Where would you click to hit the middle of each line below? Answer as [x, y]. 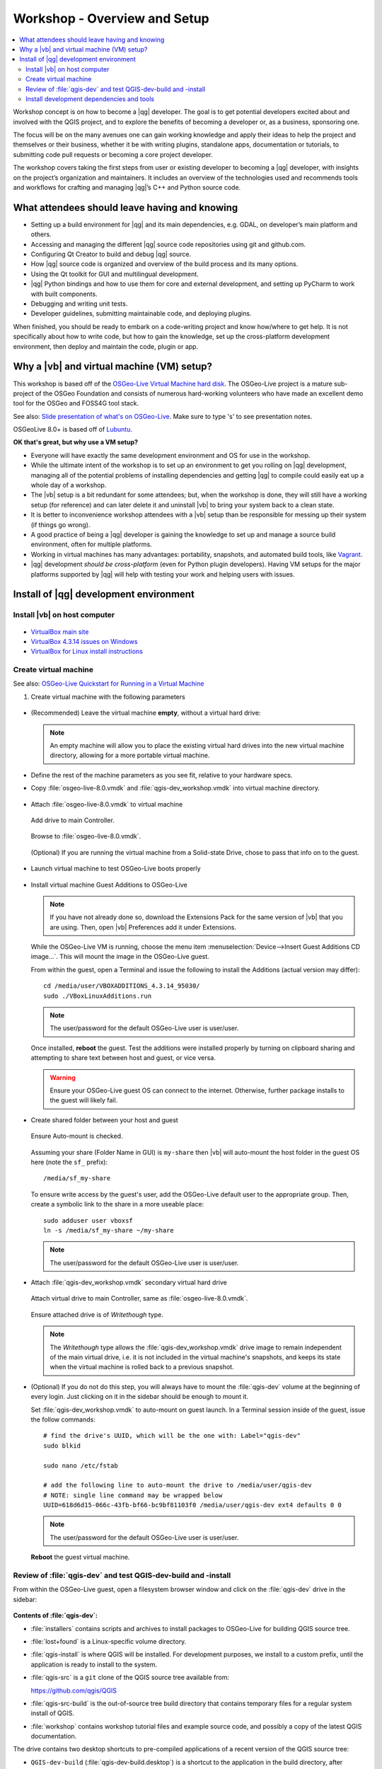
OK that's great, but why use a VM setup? [75, 442]
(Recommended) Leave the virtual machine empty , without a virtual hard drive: [146, 713]
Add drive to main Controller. [73, 820]
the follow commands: [63, 1419]
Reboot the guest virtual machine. [80, 1557]
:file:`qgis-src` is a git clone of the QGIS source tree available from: [130, 1678]
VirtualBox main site [60, 632]
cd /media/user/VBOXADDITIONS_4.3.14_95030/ [122, 986]
